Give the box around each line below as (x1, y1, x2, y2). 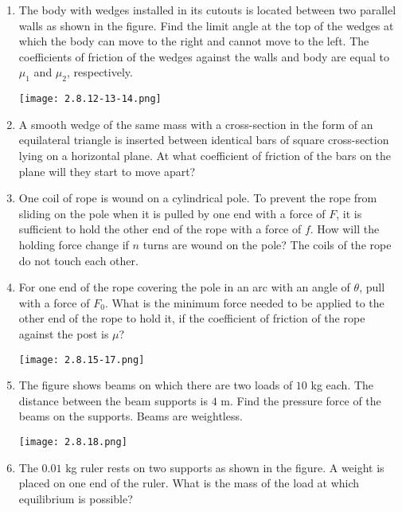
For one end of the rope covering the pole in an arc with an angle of (18, 279, 350, 295)
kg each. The (310, 377, 374, 393)
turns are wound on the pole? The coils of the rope (142, 236, 392, 252)
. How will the (310, 221, 380, 237)
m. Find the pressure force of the (221, 392, 381, 408)
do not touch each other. (18, 252, 139, 268)
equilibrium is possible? (18, 490, 133, 506)
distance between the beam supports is (18, 392, 208, 408)
